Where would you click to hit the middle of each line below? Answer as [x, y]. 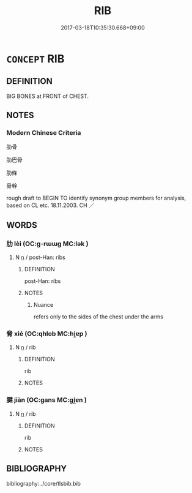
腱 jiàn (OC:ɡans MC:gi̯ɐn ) [46, 400]
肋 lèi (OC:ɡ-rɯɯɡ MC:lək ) [47, 244]
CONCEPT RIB [35, 58]
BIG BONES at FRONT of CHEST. [48, 96]
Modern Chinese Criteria [44, 133]
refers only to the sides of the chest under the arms [98, 317]
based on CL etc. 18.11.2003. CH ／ [50, 205]
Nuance [43, 305]
